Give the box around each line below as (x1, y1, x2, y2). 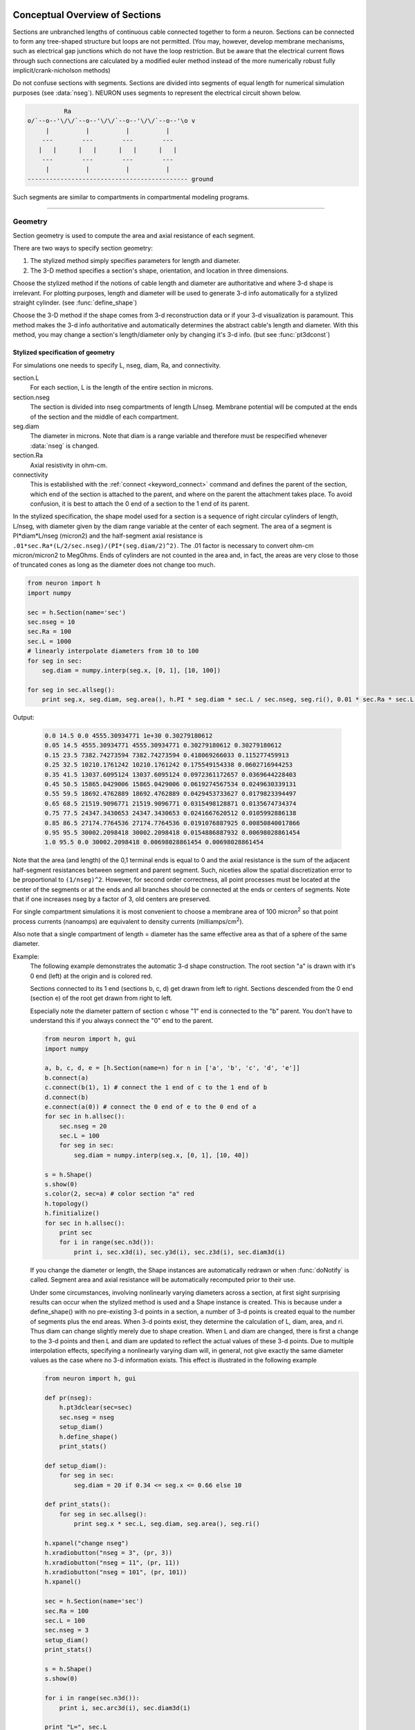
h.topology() (44, 1199, 89, 1208)
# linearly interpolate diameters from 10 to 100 (27, 647, 199, 655)
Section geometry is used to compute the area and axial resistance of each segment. (12, 231, 255, 239)
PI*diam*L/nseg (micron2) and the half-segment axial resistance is (12, 531, 203, 540)
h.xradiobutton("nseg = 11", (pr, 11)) (44, 1558, 180, 1567)
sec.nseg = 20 (59, 1122, 107, 1130)
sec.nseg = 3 (44, 1626, 89, 1635)
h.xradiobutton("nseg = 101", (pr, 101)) (44, 1568, 187, 1576)
